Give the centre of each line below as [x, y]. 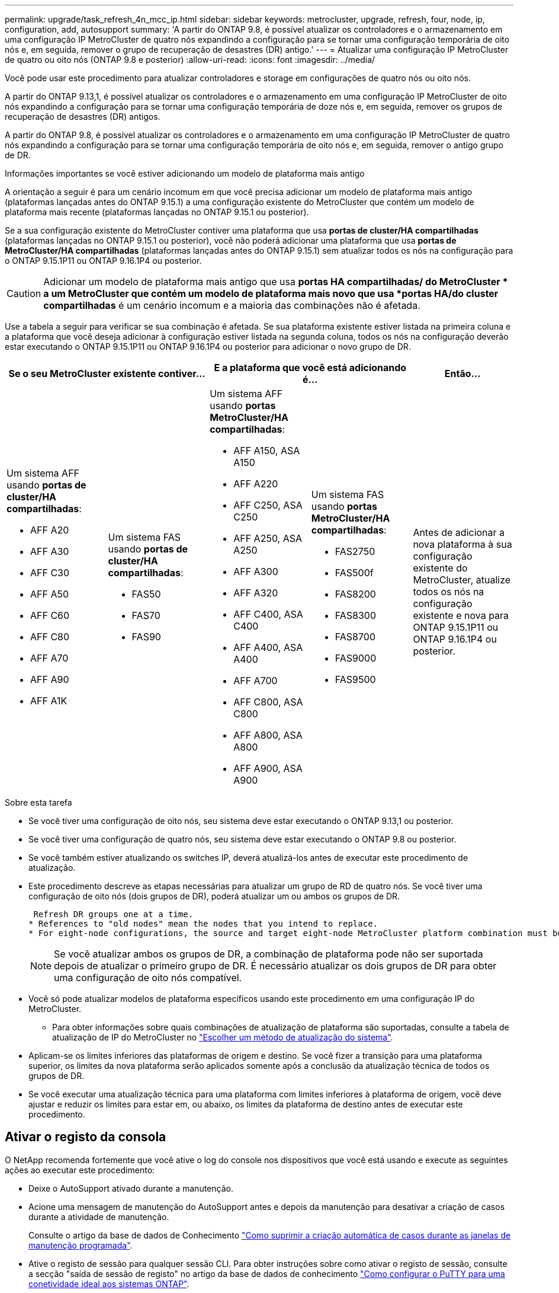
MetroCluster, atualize [462, 580]
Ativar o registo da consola [86, 1137]
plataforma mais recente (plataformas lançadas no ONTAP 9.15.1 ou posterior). [157, 212]
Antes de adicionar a [459, 532]
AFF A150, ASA [267, 451]
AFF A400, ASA [268, 647]
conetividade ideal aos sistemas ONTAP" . [109, 1284]
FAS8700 [355, 637]
